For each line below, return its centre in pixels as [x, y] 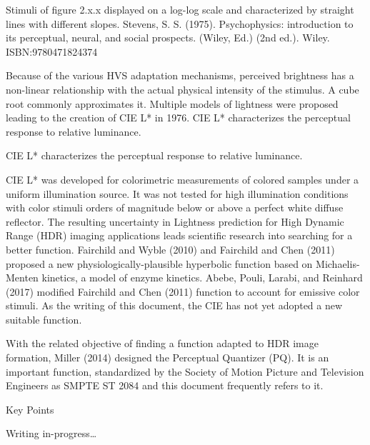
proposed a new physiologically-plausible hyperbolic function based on [159, 263]
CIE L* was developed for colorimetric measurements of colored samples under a [182, 179]
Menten [22, 277]
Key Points [30, 409]
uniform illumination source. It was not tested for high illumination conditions [177, 193]
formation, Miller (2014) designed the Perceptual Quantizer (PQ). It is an [167, 357]
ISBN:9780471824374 [52, 51]
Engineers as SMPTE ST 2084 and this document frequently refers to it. [165, 385]
